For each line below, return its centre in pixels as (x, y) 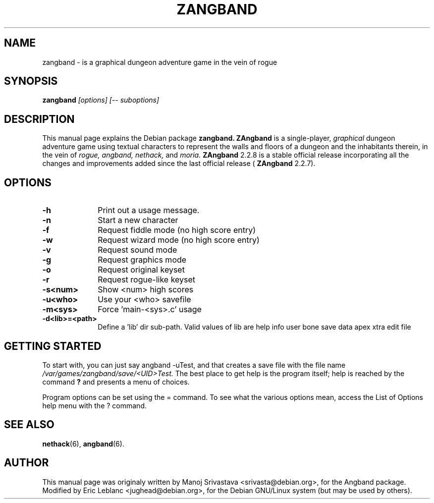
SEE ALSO (29, 425)
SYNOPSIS (31, 81)
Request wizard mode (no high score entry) (179, 240)
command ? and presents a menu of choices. (116, 382)
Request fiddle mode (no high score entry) (177, 230)
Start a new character (138, 220)
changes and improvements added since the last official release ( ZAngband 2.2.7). (179, 164)
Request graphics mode (142, 260)
